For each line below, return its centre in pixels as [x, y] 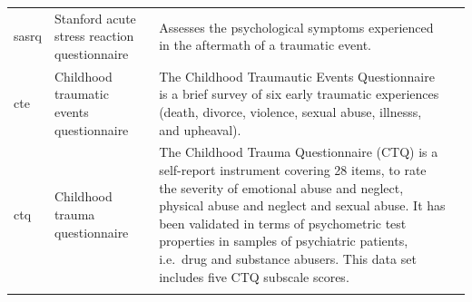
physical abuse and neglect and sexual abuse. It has [302, 205]
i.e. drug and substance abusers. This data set [288, 258]
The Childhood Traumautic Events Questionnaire [297, 76]
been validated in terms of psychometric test [283, 223]
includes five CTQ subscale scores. [254, 276]
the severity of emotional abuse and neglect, [281, 187]
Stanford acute [95, 18]
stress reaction [94, 36]
